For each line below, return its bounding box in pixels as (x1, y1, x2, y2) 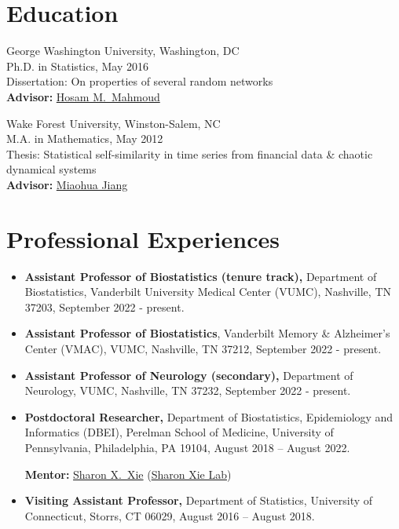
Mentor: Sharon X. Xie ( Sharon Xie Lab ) (24, 465, 232, 482)
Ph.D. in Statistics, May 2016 (6, 57, 149, 74)
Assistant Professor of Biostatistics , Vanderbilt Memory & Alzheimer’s (24, 325, 390, 341)
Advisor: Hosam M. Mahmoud (6, 88, 160, 104)
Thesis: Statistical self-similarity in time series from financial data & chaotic (6, 145, 373, 162)
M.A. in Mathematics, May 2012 (6, 130, 163, 147)
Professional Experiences (6, 222, 280, 254)
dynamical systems (6, 161, 97, 177)
